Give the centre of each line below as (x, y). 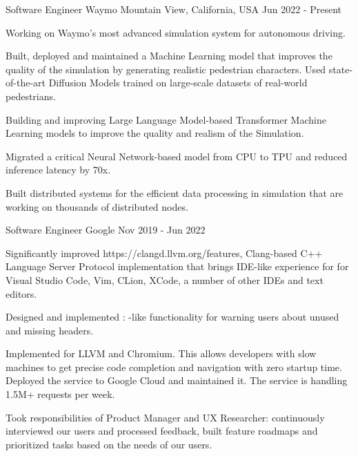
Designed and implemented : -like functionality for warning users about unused (172, 317)
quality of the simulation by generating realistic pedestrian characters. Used (166, 69)
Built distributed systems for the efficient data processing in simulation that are (175, 192)
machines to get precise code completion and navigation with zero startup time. (174, 367)
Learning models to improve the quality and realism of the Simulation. (155, 133)
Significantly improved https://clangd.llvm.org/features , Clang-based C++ (164, 253)
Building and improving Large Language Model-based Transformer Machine (166, 119)
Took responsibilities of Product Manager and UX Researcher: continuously (165, 417)
